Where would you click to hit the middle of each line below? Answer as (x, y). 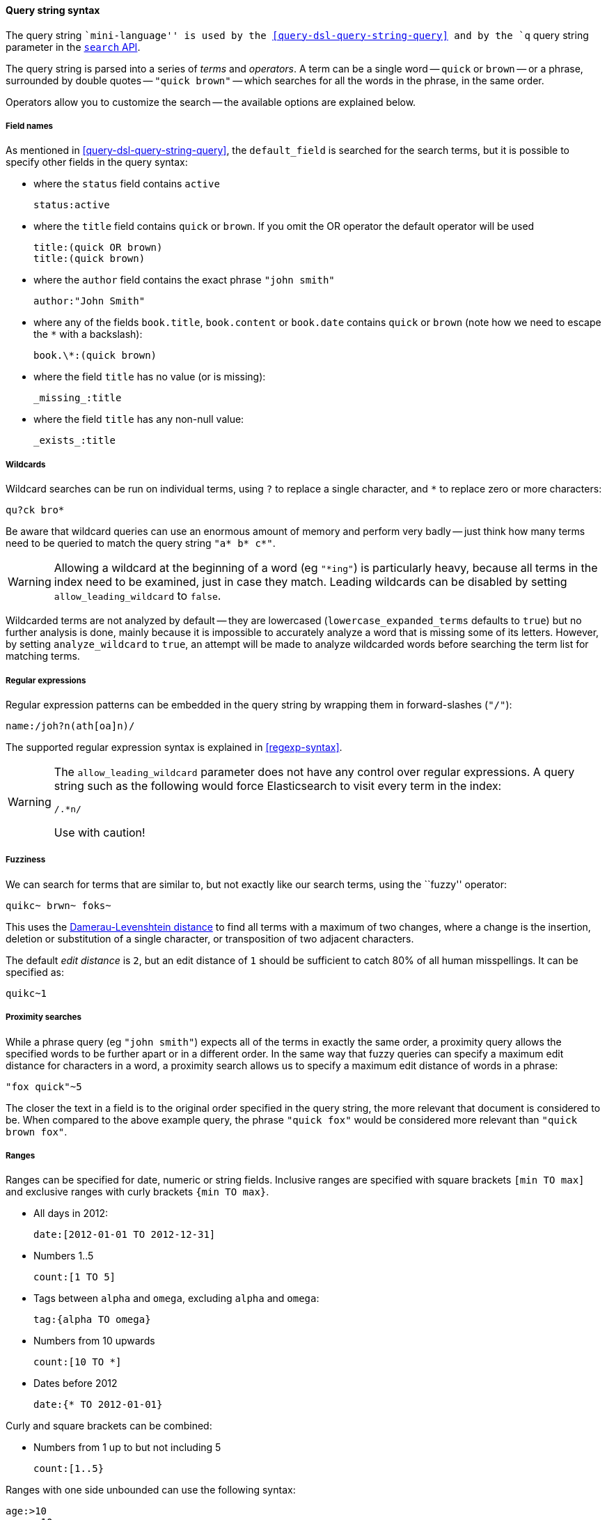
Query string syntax (53, 10)
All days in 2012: (71, 1213)
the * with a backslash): (88, 334)
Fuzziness (26, 860)
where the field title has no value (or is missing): (150, 377)
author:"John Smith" (89, 301)
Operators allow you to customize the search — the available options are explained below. (211, 102)
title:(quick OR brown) (98, 248)
